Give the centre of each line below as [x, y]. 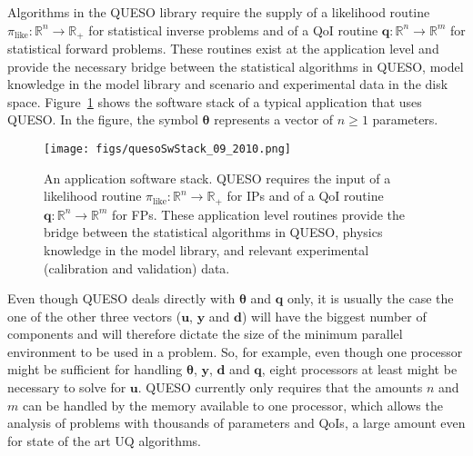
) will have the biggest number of [334, 316]
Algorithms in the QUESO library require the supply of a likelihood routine [219, 12]
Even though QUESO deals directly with [121, 298]
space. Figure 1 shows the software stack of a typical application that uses [215, 101]
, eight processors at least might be [359, 369]
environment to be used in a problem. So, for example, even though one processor [235, 351]
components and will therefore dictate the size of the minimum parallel [205, 334]
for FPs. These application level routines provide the [259, 214]
